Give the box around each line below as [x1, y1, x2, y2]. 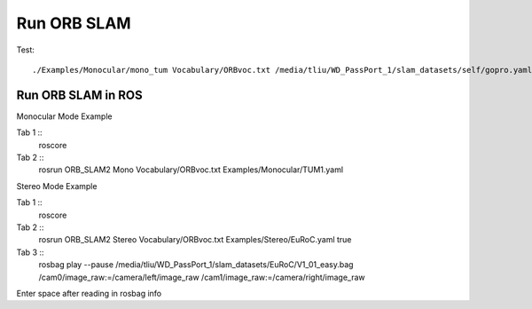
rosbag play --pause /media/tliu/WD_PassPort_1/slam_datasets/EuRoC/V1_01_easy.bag [38, 259, 354, 270]
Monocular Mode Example [16, 111, 113, 122]
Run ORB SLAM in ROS [16, 87, 144, 102]
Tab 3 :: [16, 247, 44, 257]
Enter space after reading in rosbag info [16, 288, 162, 298]
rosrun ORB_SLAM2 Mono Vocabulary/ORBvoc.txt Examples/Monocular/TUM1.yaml [38, 164, 344, 175]
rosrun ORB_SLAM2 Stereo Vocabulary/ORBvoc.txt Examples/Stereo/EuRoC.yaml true [38, 234, 352, 245]
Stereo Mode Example [16, 180, 98, 191]
